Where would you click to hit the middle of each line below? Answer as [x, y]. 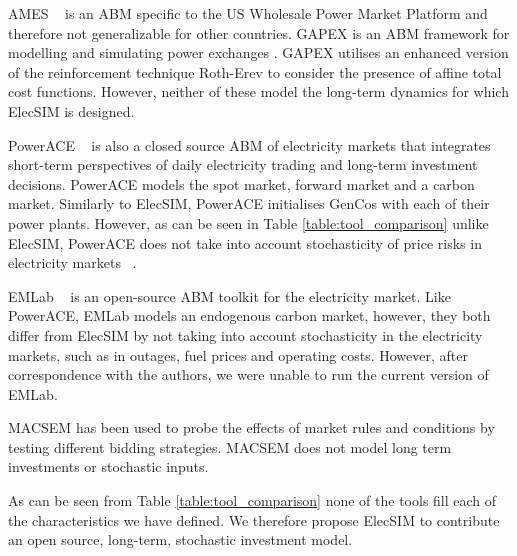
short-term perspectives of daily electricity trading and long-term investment [243, 164]
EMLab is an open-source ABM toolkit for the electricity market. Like [229, 295]
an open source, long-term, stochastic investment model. [180, 539]
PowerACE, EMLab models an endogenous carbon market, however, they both [249, 315]
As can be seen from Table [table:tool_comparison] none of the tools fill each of [252, 500]
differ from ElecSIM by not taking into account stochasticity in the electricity [245, 334]
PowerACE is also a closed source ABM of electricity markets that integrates [249, 144]
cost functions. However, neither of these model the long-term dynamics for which [258, 91]
